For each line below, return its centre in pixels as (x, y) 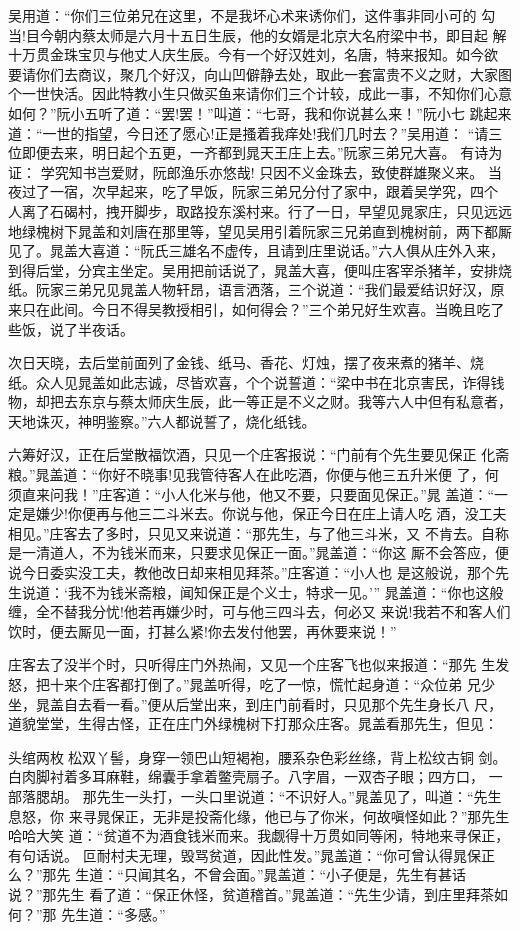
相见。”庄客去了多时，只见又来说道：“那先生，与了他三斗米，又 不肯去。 (244, 532)
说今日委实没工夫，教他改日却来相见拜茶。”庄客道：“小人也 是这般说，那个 (251, 572)
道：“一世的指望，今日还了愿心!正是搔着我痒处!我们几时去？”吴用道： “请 (248, 132)
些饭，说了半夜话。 (71, 328)
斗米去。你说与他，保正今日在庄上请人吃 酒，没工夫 (336, 513)
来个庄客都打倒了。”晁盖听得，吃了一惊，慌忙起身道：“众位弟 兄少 (279, 684)
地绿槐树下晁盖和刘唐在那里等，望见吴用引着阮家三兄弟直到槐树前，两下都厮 (260, 230)
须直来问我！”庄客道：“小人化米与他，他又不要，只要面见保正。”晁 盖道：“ (251, 493)
